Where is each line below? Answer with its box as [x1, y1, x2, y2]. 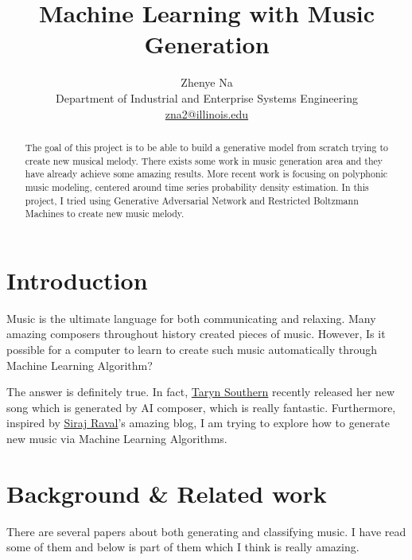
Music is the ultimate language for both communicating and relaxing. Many [6, 309, 376, 326]
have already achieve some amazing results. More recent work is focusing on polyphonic [25, 167, 388, 181]
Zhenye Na [181, 74, 233, 91]
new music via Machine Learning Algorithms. [6, 430, 227, 446]
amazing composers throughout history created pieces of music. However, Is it [6, 325, 386, 342]
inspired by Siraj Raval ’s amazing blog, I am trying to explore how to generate [6, 414, 391, 431]
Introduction [6, 263, 148, 296]
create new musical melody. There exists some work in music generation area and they [25, 154, 383, 167]
